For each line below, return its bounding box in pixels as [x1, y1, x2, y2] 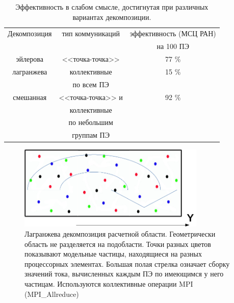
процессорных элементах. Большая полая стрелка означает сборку [24, 258, 230, 269]
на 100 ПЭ [157, 41, 189, 52]
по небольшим [68, 117, 113, 128]
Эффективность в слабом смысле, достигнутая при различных [15, 2, 209, 12]
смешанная [13, 91, 47, 102]
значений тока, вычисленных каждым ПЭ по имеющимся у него [24, 268, 224, 279]
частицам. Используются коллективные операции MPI [24, 279, 193, 289]
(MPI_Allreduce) [24, 288, 79, 299]
